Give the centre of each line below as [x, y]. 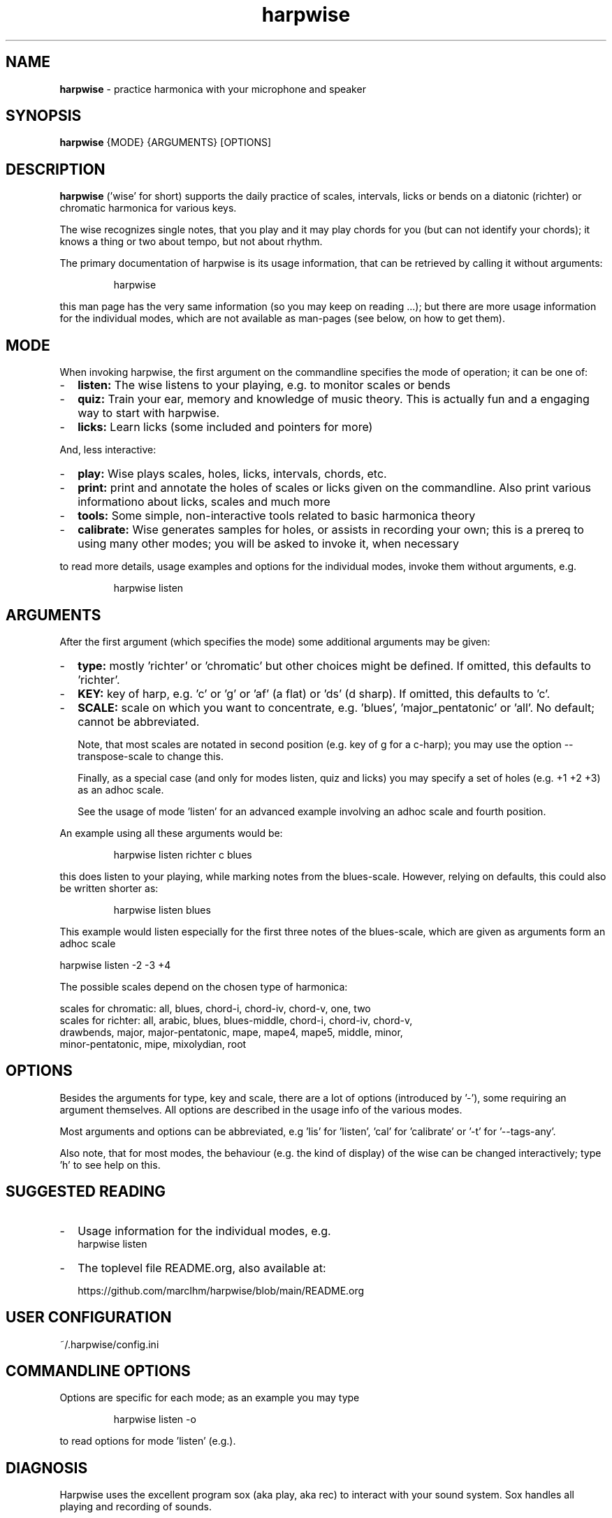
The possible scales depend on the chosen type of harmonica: [204, 986]
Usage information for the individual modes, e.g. [204, 1231]
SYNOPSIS [44, 116]
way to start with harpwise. [149, 413]
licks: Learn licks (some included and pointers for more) [225, 427]
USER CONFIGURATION [89, 1318]
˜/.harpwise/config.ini [109, 1344]
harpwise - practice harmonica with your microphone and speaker [213, 89]
